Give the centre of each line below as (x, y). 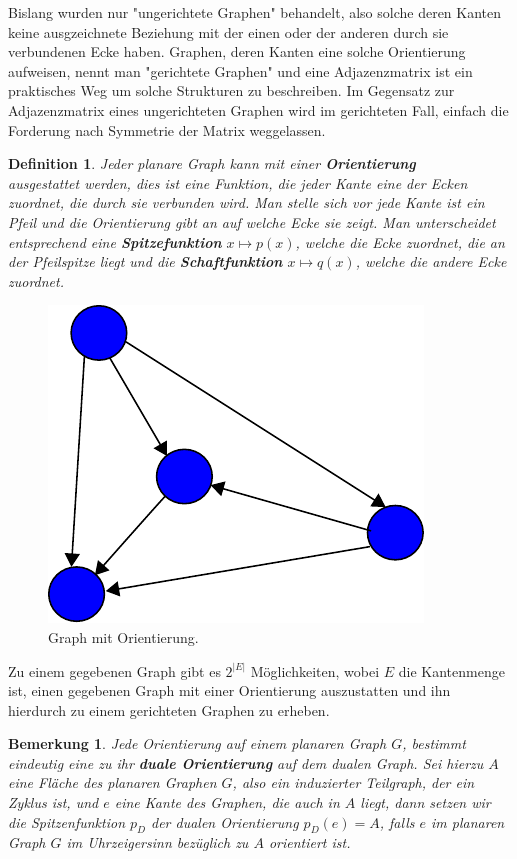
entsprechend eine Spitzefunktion (115, 241)
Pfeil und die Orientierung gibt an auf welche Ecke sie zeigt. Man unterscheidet (252, 221)
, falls (397, 821)
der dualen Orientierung (224, 821)
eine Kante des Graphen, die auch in (227, 802)
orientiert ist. (309, 842)
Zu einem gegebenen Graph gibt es (114, 670)
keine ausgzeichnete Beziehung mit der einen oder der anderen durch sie (228, 31)
